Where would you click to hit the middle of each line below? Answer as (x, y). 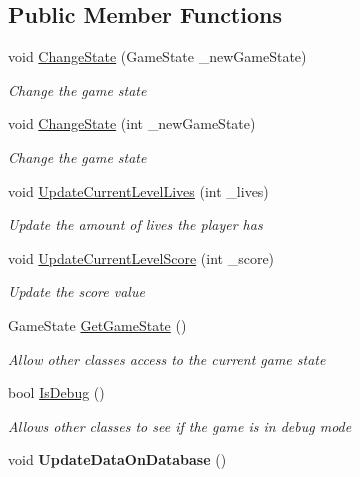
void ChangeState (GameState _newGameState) (157, 56)
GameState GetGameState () (97, 324)
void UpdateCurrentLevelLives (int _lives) (138, 190)
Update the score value (76, 291)
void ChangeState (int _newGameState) (132, 123)
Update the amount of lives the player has (135, 224)
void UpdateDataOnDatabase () (117, 459)
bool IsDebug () (56, 392)
